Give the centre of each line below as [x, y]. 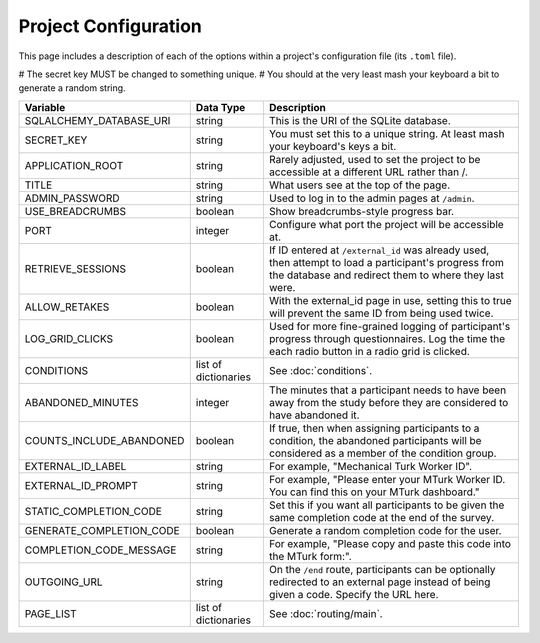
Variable [45, 107]
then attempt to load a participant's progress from [386, 262]
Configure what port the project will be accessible [386, 224]
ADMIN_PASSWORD [72, 198]
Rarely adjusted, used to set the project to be [374, 159]
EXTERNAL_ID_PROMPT [81, 485]
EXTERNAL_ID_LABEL [75, 466]
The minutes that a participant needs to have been [387, 390]
